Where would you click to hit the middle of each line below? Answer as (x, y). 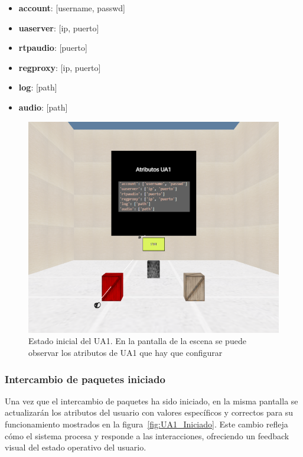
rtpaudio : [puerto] (53, 48)
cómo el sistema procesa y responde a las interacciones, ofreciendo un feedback (147, 435)
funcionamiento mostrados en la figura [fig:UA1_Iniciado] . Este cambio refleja (146, 424)
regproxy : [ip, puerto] (60, 67)
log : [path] (38, 87)
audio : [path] (43, 107)
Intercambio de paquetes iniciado (85, 379)
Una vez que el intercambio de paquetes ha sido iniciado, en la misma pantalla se (151, 401)
